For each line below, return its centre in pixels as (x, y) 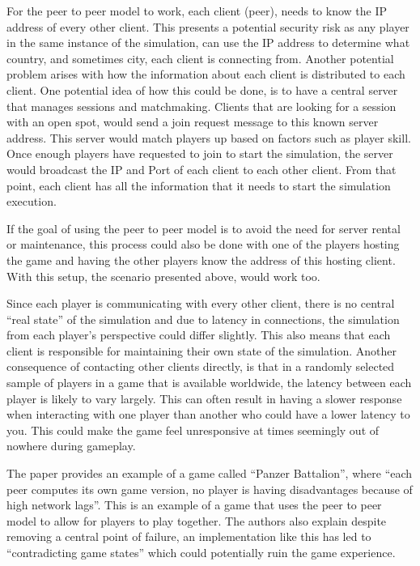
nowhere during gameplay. (71, 446)
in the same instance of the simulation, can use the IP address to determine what (208, 43)
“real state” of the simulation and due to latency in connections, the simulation (203, 319)
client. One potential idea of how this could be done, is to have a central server (202, 89)
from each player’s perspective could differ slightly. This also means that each (199, 335)
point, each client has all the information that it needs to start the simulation (199, 185)
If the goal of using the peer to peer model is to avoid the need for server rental (204, 228)
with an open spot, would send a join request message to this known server (193, 122)
